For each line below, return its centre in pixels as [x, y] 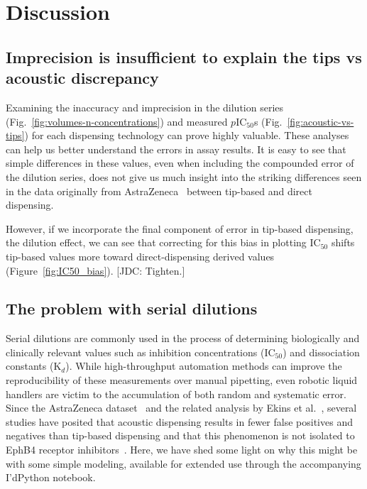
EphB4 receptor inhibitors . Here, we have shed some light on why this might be [182, 450]
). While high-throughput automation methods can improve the [204, 366]
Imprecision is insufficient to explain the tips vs [184, 56]
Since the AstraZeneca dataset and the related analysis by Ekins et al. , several [181, 408]
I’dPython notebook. [51, 477]
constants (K [34, 366]
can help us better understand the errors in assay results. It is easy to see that [176, 149]
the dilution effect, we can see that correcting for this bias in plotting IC [163, 242]
